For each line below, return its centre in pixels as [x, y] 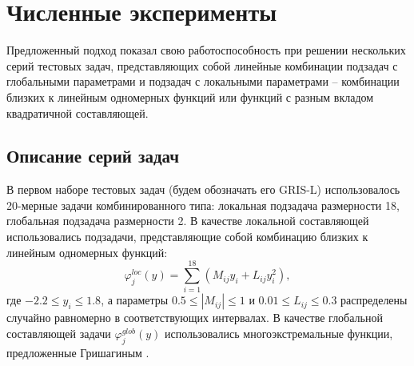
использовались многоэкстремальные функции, [279, 333]
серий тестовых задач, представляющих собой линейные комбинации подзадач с [202, 65]
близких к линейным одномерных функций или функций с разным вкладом [190, 97]
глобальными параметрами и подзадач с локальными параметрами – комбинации [203, 81]
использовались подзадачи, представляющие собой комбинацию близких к [187, 237]
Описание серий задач [93, 156]
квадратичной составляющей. [78, 113]
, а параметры [135, 300]
